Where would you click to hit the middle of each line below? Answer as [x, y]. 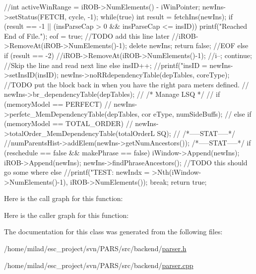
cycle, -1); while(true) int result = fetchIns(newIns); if [151, 16]
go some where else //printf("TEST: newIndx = [77, 172]
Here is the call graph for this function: [64, 198]
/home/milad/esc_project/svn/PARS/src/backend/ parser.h [95, 248]
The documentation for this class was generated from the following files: [113, 232]
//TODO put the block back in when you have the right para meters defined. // [127, 84]
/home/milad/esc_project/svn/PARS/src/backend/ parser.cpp [99, 265]
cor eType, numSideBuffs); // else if [196, 113]
